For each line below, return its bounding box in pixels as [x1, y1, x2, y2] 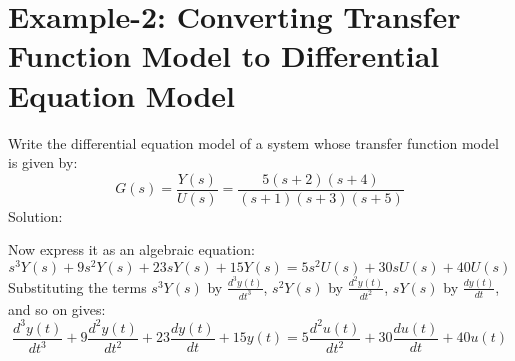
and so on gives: [8, 298, 106, 319]
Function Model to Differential [8, 35, 440, 76]
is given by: [8, 152, 78, 173]
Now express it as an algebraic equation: [8, 239, 255, 260]
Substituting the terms [8, 276, 147, 297]
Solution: [8, 205, 63, 226]
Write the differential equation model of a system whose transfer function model [8, 132, 499, 153]
